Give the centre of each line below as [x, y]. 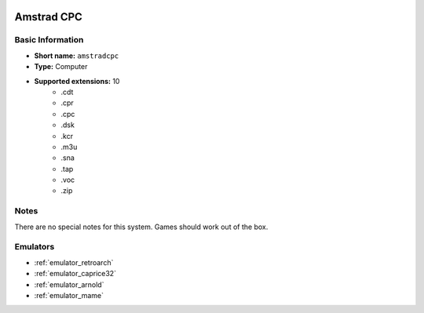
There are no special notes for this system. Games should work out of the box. [141, 227]
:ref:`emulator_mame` [69, 295]
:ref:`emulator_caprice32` [75, 274]
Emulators [35, 247]
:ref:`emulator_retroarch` [74, 262]
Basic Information [49, 40]
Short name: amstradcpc [77, 56]
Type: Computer [61, 67]
